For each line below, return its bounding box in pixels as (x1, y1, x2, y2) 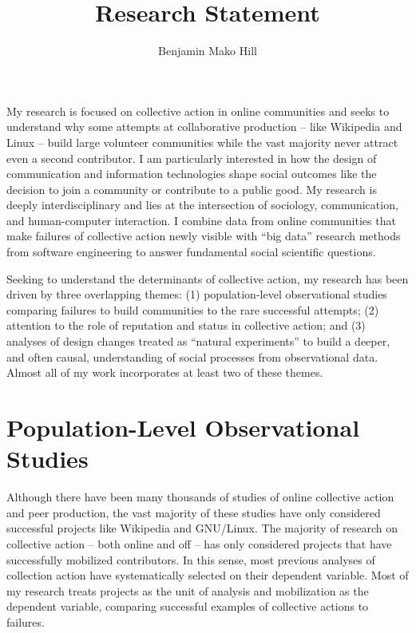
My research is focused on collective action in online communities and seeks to (6, 102, 390, 119)
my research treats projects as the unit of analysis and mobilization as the (6, 582, 369, 599)
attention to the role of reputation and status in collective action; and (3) (6, 317, 366, 334)
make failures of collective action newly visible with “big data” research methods (6, 227, 401, 244)
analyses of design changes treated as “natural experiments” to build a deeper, (6, 333, 390, 350)
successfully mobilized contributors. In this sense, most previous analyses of (6, 551, 375, 568)
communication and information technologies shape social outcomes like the (6, 165, 377, 182)
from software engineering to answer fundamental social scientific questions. (6, 243, 376, 260)
